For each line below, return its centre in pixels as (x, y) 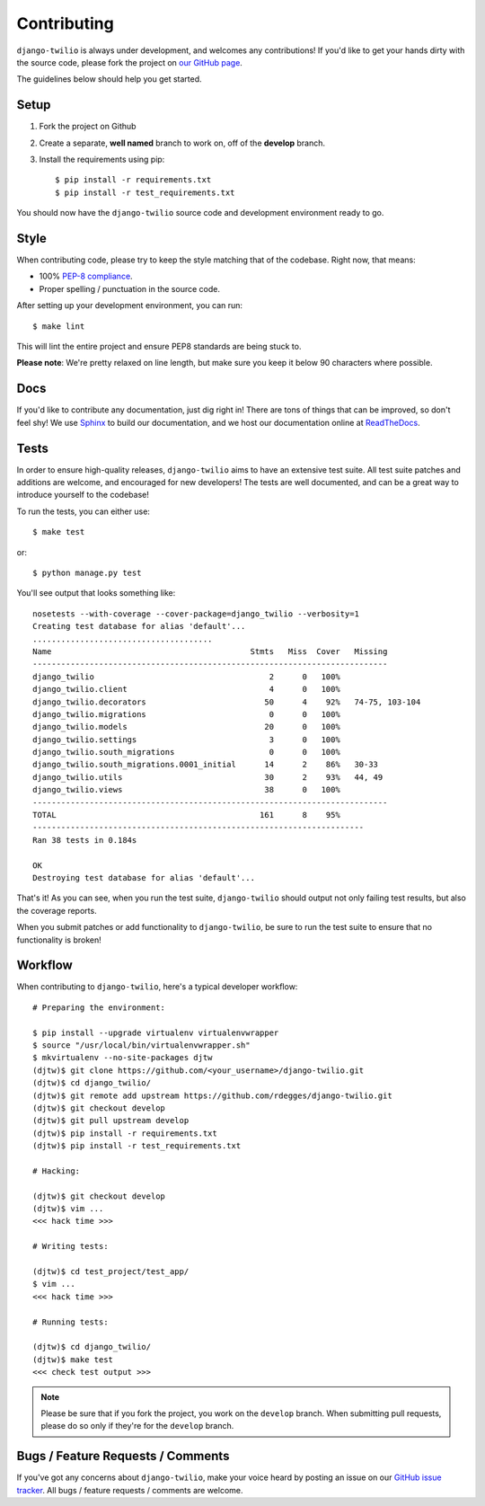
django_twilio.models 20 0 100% (186, 727)
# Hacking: (57, 1171)
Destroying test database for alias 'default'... (144, 877)
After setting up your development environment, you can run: (129, 306)
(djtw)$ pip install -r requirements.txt (125, 1133)
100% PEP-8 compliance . (86, 276)
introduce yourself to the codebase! (83, 495)
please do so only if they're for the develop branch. (137, 1426)
